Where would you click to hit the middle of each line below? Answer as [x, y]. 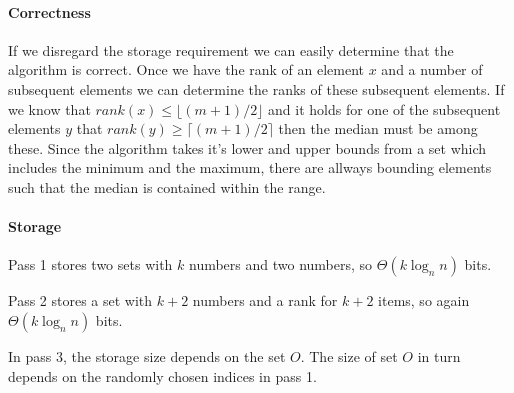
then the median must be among [378, 128]
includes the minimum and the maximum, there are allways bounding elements [250, 167]
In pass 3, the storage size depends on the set [147, 355]
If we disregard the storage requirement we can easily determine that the [231, 49]
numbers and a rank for [265, 300]
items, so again [424, 300]
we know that [49, 108]
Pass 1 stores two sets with [90, 264]
